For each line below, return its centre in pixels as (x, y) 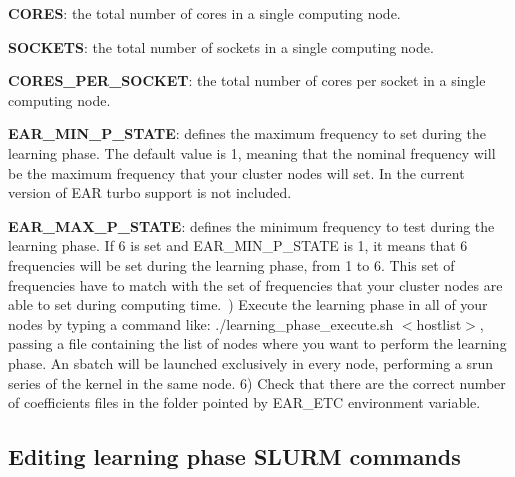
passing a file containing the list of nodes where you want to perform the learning (257, 343)
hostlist (439, 323)
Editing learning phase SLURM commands (234, 456)
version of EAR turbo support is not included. (150, 192)
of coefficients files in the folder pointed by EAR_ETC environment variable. (244, 402)
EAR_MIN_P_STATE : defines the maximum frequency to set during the (247, 133)
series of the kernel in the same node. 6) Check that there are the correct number (257, 382)
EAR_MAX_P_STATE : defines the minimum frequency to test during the (251, 225)
